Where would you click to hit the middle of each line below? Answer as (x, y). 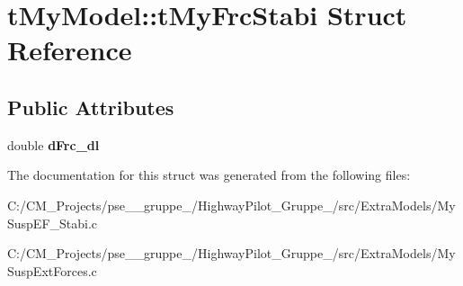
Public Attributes (91, 107)
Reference (70, 50)
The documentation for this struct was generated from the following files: (209, 175)
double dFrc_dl (53, 144)
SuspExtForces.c (52, 270)
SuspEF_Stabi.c (53, 223)
